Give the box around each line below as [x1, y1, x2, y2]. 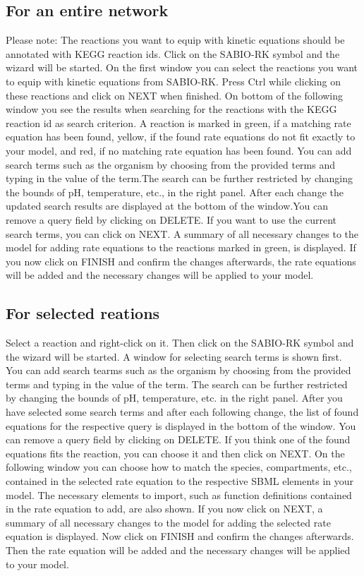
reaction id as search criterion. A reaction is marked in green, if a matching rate [6, 115, 351, 130]
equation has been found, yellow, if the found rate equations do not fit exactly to [6, 129, 356, 144]
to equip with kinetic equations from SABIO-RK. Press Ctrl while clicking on [6, 73, 341, 88]
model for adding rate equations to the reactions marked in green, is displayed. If [6, 240, 356, 255]
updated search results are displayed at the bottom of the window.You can [6, 198, 328, 213]
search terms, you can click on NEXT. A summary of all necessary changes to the [6, 226, 359, 241]
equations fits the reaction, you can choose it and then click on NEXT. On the [6, 445, 345, 460]
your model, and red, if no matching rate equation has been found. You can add [6, 143, 352, 157]
